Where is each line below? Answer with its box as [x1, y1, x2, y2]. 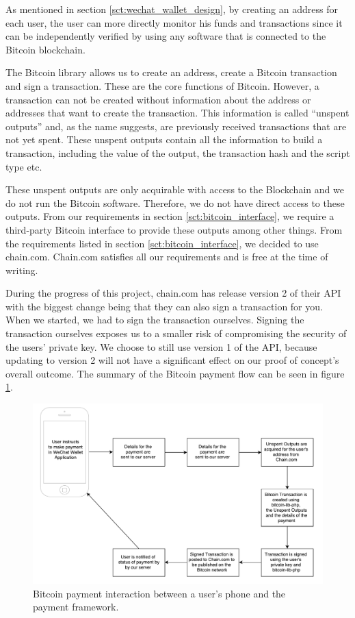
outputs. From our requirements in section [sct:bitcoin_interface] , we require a [5, 209, 334, 223]
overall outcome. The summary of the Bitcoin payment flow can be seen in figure [5, 366, 345, 380]
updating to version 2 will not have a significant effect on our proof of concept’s [5, 353, 339, 367]
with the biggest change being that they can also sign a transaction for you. [5, 299, 323, 313]
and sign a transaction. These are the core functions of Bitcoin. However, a [5, 78, 319, 92]
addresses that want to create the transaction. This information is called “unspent [5, 106, 350, 120]
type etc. [5, 159, 42, 173]
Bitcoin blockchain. [5, 42, 86, 56]
